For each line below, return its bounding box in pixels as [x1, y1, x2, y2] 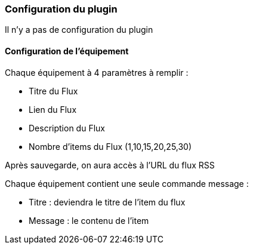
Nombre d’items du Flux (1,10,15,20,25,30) [29, 141, 192, 152]
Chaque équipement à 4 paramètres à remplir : [5, 67, 189, 78]
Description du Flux [29, 122, 105, 133]
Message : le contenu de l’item [29, 215, 149, 226]
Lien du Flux [29, 104, 77, 115]
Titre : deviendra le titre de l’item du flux [29, 196, 186, 207]
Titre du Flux [29, 85, 78, 96]
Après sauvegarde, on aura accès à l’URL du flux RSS [5, 159, 215, 170]
